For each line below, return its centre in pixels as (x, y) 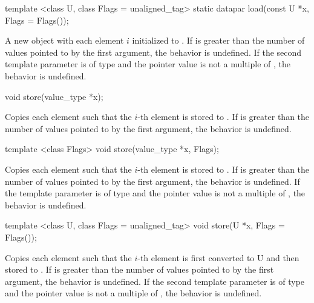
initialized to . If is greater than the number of (218, 40)
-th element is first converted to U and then (218, 257)
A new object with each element (64, 40)
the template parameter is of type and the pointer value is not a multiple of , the (155, 193)
